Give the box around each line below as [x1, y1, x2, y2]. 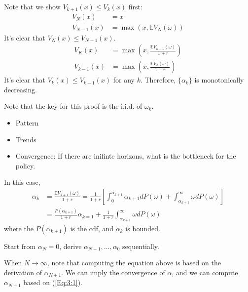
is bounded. [125, 223, 160, 233]
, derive [59, 241, 82, 251]
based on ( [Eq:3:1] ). [23, 277, 82, 288]
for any [113, 75, 135, 85]
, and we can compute [172, 267, 238, 277]
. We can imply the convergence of [61, 267, 165, 277]
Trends [15, 134, 36, 144]
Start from [4, 241, 36, 251]
